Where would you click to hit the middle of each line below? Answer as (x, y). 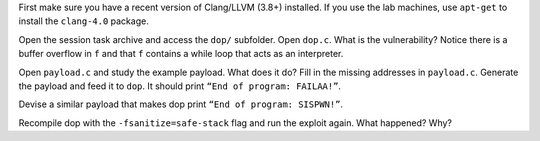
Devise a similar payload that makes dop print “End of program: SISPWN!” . (181, 104)
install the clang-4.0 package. (83, 21)
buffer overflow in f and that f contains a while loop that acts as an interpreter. (181, 54)
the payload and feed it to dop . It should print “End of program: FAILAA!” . (180, 86)
